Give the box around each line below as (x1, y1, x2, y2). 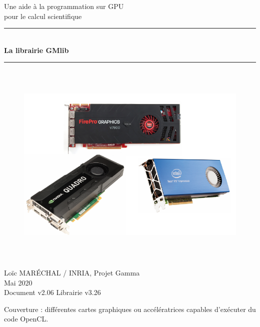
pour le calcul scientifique (4, 10, 82, 21)
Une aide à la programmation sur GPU (4, 1, 124, 11)
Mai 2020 (4, 277, 32, 287)
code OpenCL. (4, 313, 48, 324)
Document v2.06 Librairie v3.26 (4, 287, 101, 297)
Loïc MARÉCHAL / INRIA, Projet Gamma (4, 267, 140, 277)
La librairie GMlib (4, 44, 69, 55)
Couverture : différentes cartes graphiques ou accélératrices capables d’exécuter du (4, 303, 256, 314)
